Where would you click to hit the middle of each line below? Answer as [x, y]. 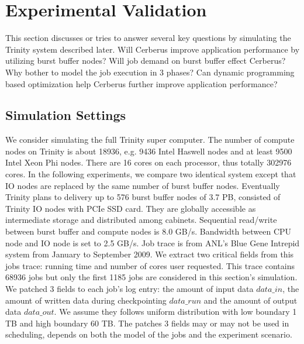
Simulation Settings [66, 115]
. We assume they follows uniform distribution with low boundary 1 [175, 312]
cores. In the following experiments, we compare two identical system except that [151, 174]
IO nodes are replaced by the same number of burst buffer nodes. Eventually [143, 185]
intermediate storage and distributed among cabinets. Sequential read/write [141, 220]
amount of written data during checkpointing [86, 300]
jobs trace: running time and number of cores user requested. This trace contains [150, 265]
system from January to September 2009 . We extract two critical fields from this [150, 254]
